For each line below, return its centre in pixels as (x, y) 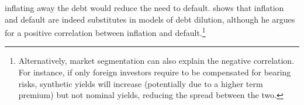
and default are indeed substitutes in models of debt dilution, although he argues (150, 19)
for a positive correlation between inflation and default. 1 (105, 32)
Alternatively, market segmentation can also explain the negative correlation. (156, 61)
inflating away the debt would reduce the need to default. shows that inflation (144, 8)
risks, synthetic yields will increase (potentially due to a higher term (141, 83)
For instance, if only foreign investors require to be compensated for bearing (155, 72)
